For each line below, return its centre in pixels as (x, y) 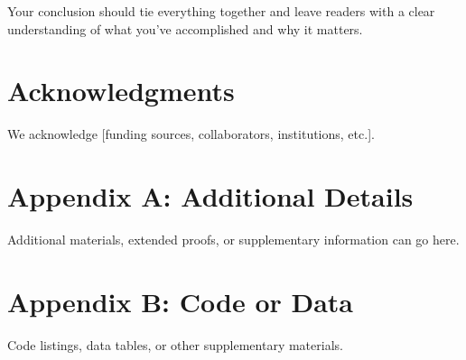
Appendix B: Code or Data (181, 301)
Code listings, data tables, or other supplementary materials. (175, 344)
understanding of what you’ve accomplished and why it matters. (185, 28)
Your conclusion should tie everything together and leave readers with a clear (221, 11)
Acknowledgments (121, 91)
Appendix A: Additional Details (210, 196)
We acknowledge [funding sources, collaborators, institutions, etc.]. (191, 134)
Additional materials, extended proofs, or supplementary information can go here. (233, 240)
